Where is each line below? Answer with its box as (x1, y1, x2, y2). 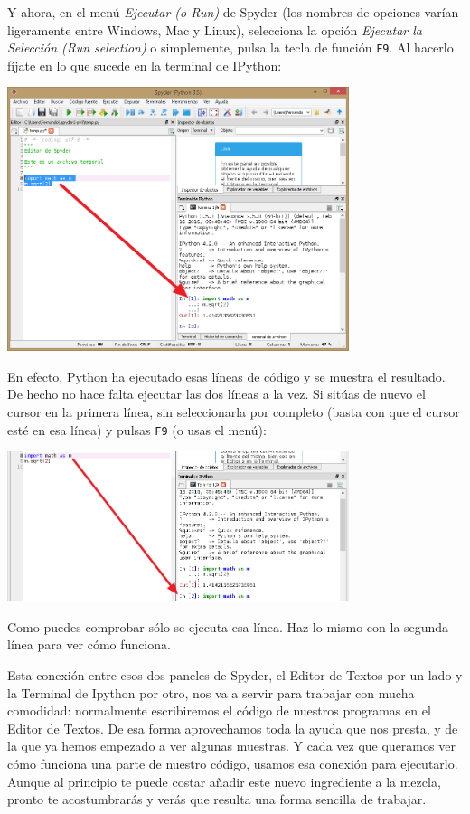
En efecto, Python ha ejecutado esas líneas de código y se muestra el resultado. (7, 366, 446, 385)
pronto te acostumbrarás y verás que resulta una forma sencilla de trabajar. (7, 790, 427, 809)
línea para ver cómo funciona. (7, 635, 171, 654)
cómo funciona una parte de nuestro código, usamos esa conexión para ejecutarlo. (7, 754, 458, 773)
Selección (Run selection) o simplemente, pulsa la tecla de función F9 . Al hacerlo (7, 38, 454, 57)
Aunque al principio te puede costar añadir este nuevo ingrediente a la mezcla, (7, 771, 441, 790)
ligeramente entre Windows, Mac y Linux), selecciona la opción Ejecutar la (7, 20, 422, 39)
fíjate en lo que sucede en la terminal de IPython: (7, 55, 282, 74)
